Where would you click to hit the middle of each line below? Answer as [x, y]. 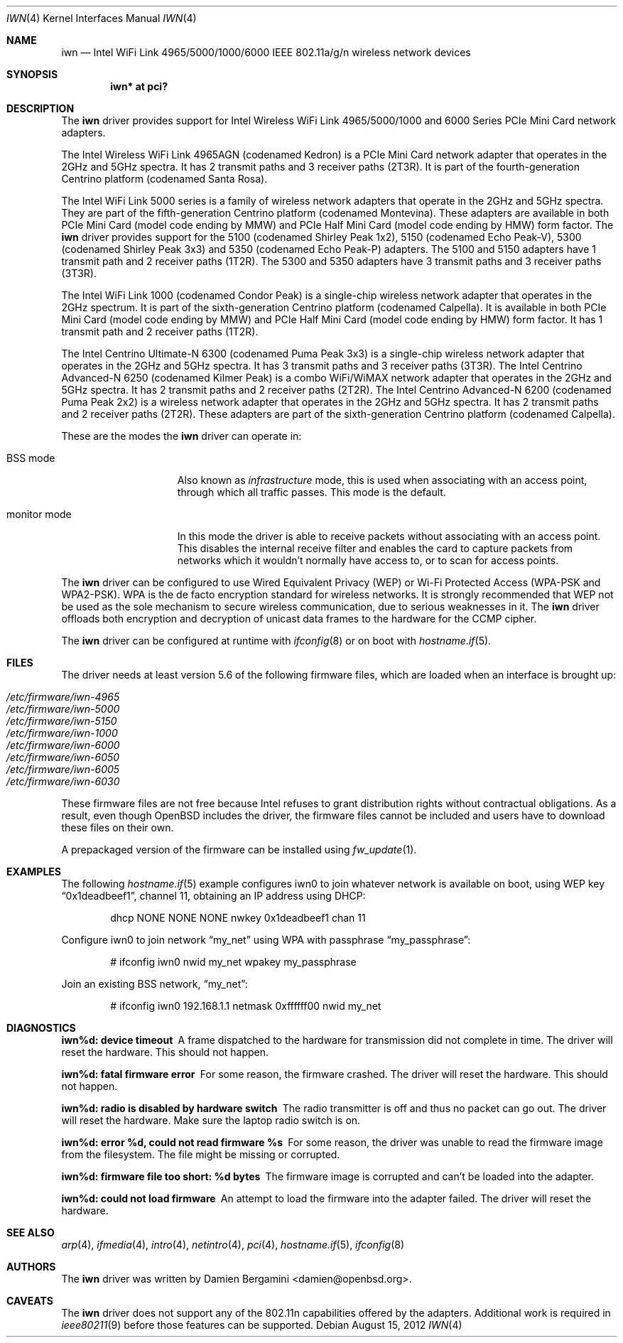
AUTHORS [31, 1267]
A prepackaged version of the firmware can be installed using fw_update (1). [239, 850]
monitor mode [39, 514]
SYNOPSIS [32, 74]
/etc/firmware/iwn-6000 [63, 745]
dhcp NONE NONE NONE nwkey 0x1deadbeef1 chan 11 [238, 918]
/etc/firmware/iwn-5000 [63, 709]
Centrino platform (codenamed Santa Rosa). [164, 179]
